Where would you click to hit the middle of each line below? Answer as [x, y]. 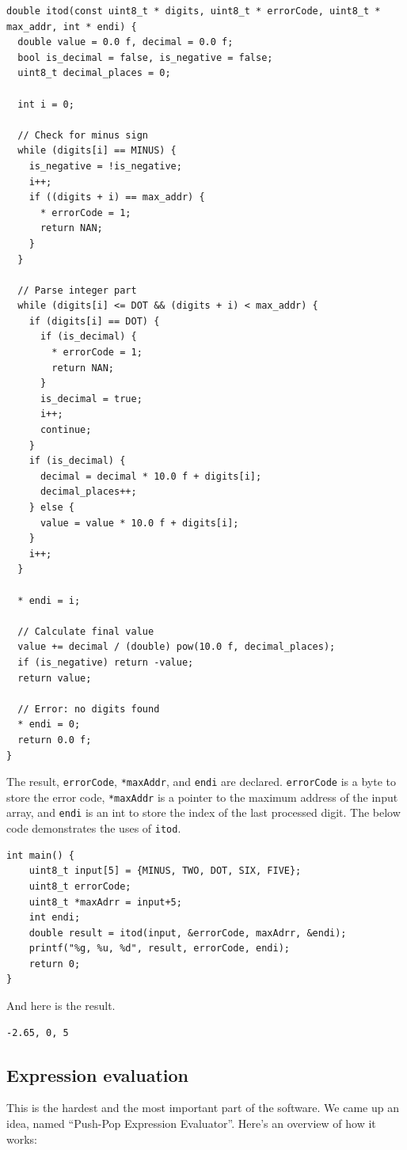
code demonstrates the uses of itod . [94, 828]
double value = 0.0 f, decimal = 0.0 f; [126, 42]
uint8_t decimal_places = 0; [94, 73]
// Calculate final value [86, 631]
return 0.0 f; [55, 740]
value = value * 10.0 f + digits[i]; [139, 523]
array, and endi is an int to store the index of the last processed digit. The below [203, 812]
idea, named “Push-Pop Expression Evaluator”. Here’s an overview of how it [191, 1123]
